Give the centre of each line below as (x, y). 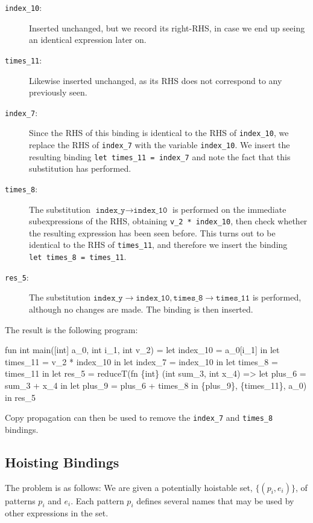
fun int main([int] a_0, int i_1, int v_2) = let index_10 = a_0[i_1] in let (142, 350)
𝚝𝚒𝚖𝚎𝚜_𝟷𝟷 (233, 298)
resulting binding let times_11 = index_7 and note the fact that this (160, 156)
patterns (20, 500)
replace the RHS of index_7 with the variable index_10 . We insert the (160, 145)
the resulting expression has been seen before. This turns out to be (152, 232)
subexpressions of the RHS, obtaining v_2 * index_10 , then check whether (168, 221)
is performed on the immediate (229, 209)
